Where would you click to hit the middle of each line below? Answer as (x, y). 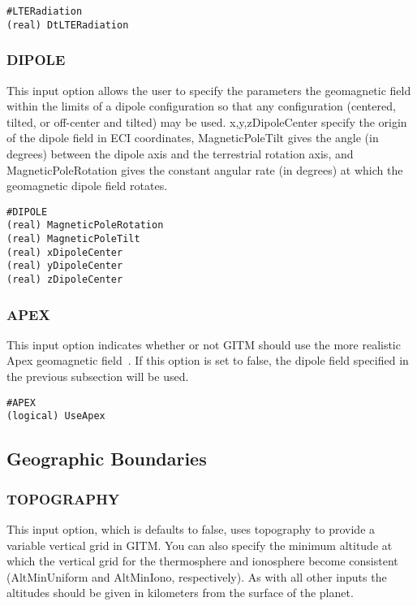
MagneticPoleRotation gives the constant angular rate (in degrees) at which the (205, 169)
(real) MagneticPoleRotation (85, 225)
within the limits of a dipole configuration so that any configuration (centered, (201, 106)
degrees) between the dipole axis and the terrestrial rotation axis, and (180, 153)
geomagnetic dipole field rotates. (87, 186)
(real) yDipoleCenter (65, 266)
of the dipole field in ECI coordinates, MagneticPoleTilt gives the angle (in (193, 138)
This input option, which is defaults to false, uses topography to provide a (191, 528)
